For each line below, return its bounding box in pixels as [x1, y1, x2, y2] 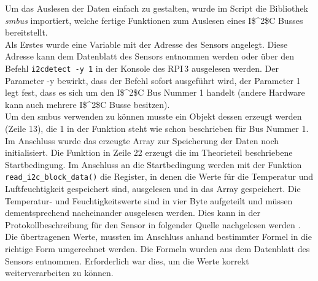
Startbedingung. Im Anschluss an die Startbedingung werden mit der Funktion [5, 158, 302, 171]
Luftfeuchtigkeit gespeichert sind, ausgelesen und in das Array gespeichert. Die [5, 182, 301, 195]
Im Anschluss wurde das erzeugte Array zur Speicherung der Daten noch [5, 134, 279, 147]
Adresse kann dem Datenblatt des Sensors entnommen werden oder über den [5, 50, 294, 63]
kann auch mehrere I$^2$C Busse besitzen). [5, 98, 170, 110]
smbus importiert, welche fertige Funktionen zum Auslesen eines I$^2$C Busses [5, 13, 303, 26]
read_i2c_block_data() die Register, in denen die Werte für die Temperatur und [5, 170, 313, 183]
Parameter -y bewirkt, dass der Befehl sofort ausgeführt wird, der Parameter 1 [5, 74, 301, 87]
